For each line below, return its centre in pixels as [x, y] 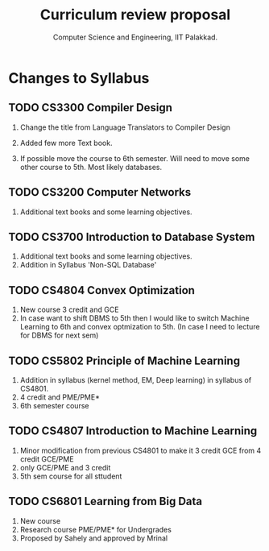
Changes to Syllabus [79, 78]
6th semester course [54, 406]
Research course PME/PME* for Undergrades [95, 529]
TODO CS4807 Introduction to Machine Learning [133, 431]
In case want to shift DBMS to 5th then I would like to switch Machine [134, 318]
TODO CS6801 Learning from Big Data [106, 501]
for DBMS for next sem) [59, 335]
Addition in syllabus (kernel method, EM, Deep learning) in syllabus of [136, 380]
